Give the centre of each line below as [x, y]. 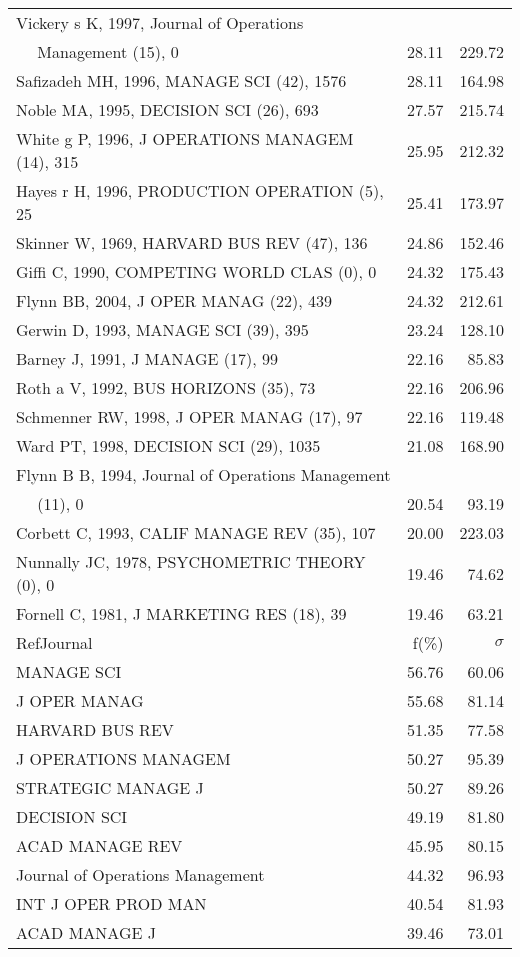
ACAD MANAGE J [86, 932]
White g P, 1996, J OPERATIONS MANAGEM [185, 138]
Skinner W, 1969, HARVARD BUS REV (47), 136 [192, 242]
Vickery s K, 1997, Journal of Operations [160, 22]
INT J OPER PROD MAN [111, 903]
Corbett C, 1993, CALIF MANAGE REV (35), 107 [196, 532]
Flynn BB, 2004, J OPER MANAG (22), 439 [174, 300]
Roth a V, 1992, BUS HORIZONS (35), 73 [166, 387]
